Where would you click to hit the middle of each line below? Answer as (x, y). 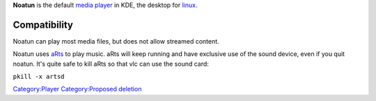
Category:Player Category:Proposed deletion (77, 89)
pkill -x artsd (39, 77)
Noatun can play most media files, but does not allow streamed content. (116, 41)
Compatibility (43, 25)
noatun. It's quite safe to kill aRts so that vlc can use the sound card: (111, 64)
